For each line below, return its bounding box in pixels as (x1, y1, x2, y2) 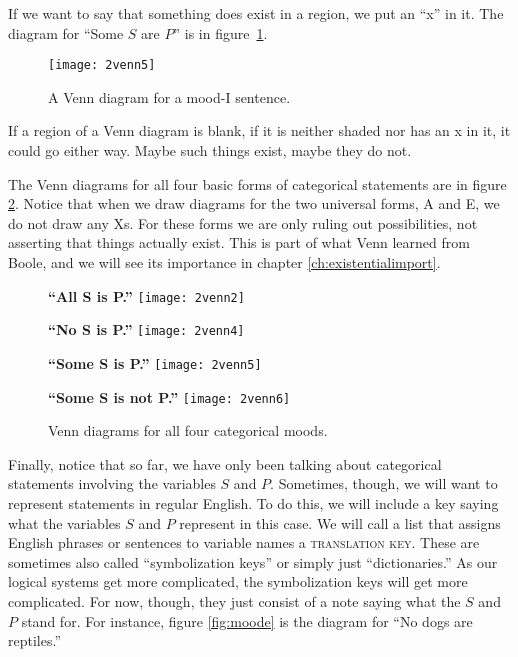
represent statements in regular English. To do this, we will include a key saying (8, 493, 499, 513)
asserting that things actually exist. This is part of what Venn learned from (8, 232, 470, 253)
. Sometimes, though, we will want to (270, 473, 498, 494)
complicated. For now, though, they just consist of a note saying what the (8, 590, 461, 611)
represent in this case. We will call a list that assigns (179, 512, 501, 533)
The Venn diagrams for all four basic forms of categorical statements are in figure (8, 173, 507, 194)
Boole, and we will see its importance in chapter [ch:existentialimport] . (8, 252, 441, 272)
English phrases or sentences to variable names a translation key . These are (8, 532, 480, 553)
